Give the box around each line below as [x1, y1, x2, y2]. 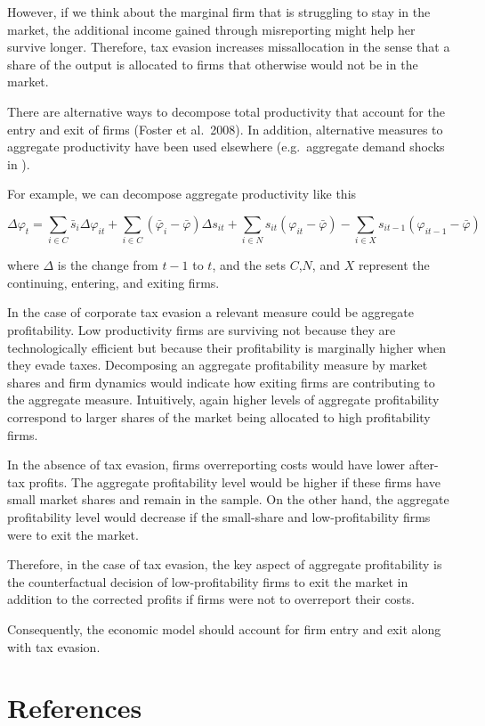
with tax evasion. [7, 637, 101, 656]
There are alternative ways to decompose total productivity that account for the [7, 102, 445, 120]
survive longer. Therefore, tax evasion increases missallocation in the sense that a [7, 37, 450, 56]
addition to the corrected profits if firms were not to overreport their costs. [7, 590, 415, 608]
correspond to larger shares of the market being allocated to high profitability [7, 408, 431, 427]
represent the [358, 256, 430, 274]
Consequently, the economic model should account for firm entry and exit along [7, 619, 441, 638]
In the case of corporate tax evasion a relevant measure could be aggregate [7, 303, 414, 322]
